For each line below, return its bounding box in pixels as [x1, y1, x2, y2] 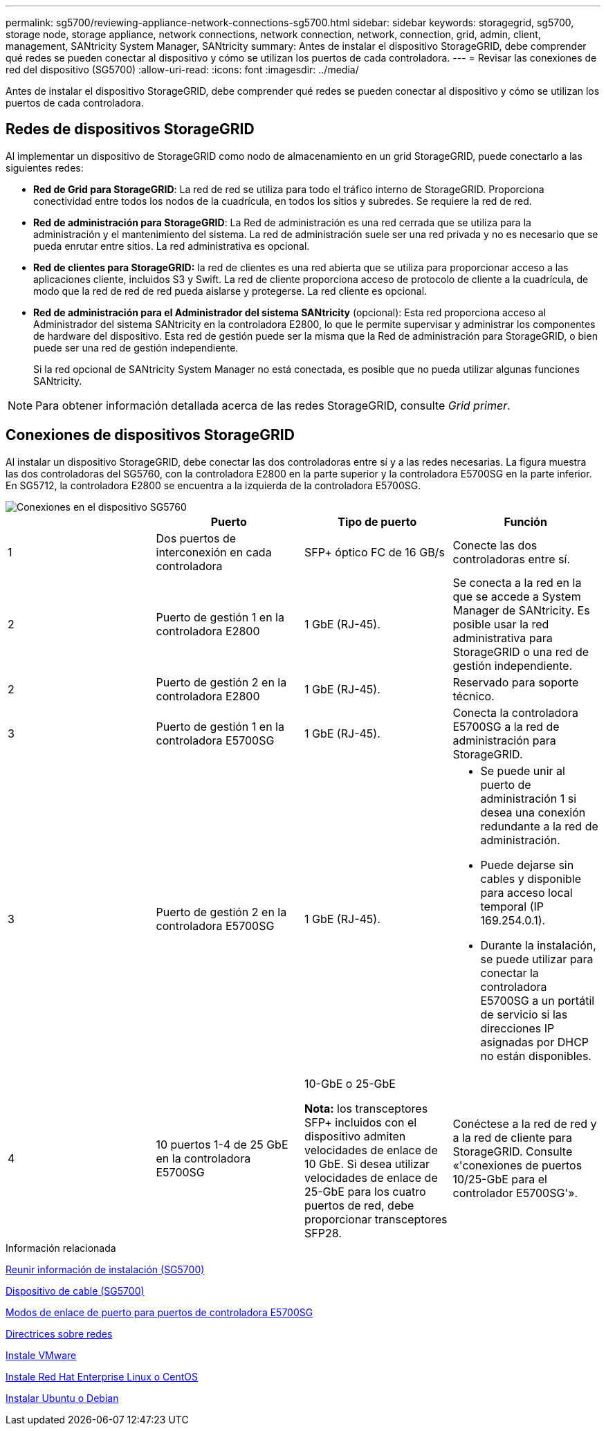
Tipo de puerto [338, 514, 417, 529]
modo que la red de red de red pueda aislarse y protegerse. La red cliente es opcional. [33, 284, 428, 297]
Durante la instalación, [480, 938, 596, 952]
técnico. [452, 689, 495, 703]
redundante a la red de [480, 819, 598, 833]
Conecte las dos [452, 538, 538, 552]
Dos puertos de [156, 531, 237, 545]
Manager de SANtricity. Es [452, 603, 590, 617]
